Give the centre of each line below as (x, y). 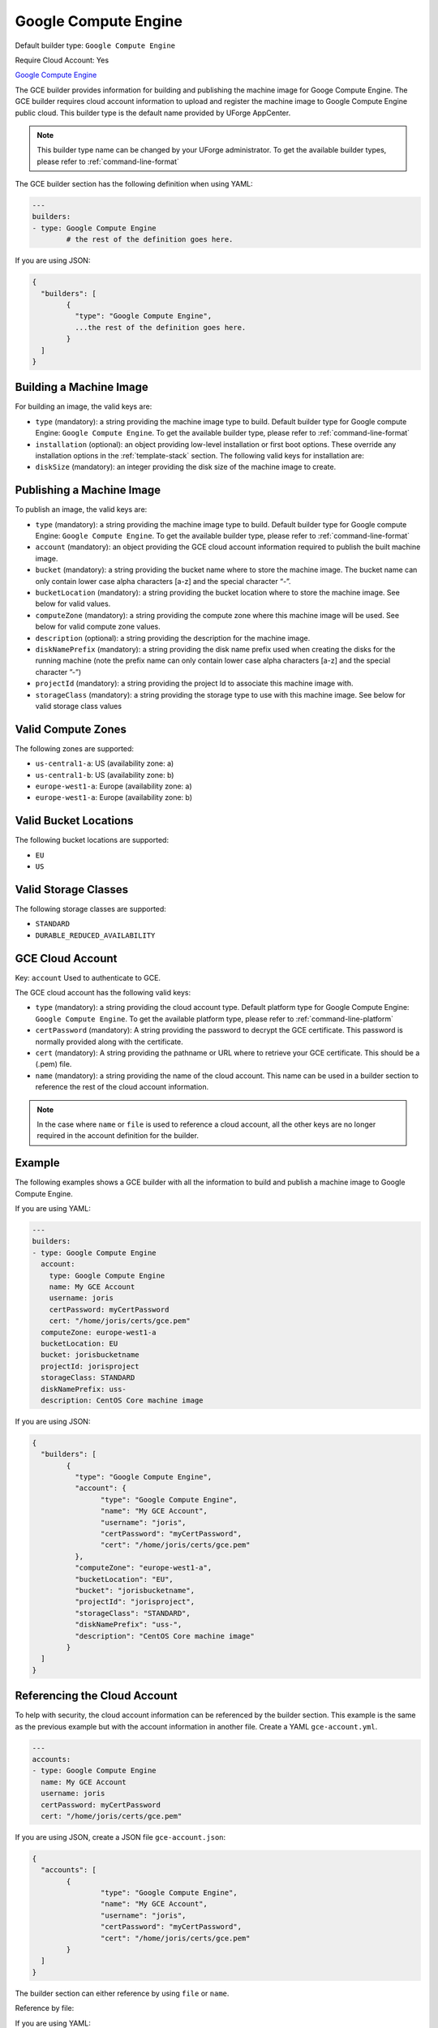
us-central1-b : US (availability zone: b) (105, 775)
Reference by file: (45, 2009)
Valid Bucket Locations (74, 821)
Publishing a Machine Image (88, 490)
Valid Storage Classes (72, 889)
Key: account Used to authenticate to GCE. (88, 977)
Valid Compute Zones (71, 729)
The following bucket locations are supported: (92, 840)
